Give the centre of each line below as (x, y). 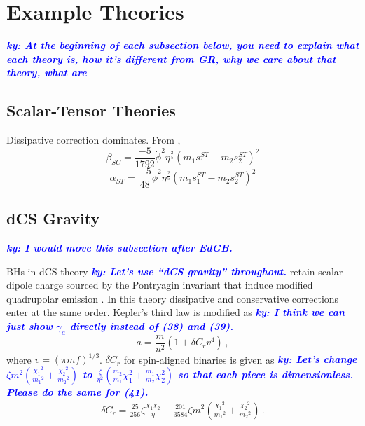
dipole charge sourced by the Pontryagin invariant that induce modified (160, 285)
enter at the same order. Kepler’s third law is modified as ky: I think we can (176, 312)
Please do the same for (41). (77, 391)
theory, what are (47, 73)
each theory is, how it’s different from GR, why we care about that (171, 59)
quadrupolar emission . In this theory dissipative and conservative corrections (173, 298)
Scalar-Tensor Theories (91, 110)
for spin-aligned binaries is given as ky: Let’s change (240, 359)
